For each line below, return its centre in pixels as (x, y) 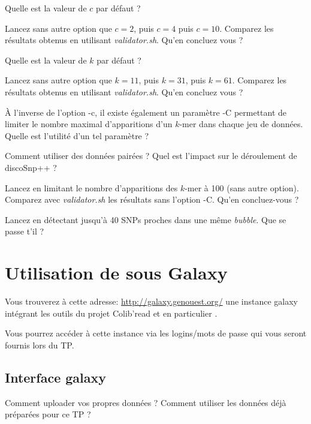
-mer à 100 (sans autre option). (242, 187)
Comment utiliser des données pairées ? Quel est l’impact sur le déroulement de (151, 156)
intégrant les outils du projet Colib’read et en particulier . (111, 313)
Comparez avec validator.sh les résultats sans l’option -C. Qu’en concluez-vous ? (152, 199)
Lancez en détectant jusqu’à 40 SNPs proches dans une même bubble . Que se (146, 219)
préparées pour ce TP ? (48, 414)
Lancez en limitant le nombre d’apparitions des (91, 187)
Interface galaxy (56, 377)
